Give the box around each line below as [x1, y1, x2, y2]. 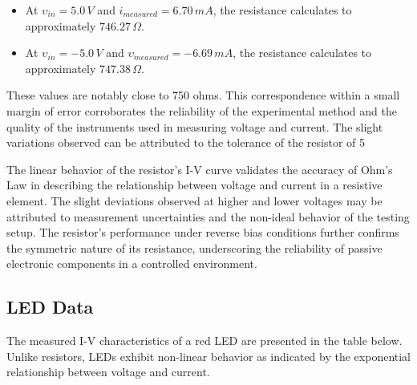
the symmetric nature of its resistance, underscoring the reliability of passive [6, 239, 383, 256]
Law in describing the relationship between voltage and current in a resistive [6, 176, 383, 193]
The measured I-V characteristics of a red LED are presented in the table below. [6, 332, 403, 349]
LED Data [6, 294, 94, 319]
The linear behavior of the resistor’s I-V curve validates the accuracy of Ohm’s [6, 160, 393, 177]
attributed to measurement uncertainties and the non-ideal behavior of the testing [6, 208, 410, 225]
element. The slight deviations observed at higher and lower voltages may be [6, 192, 383, 209]
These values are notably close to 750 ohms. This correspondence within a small [6, 87, 400, 103]
